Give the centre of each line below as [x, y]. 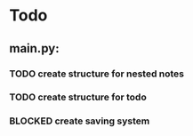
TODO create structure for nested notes [97, 74]
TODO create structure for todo [78, 97]
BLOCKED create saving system [80, 121]
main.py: [34, 48]
